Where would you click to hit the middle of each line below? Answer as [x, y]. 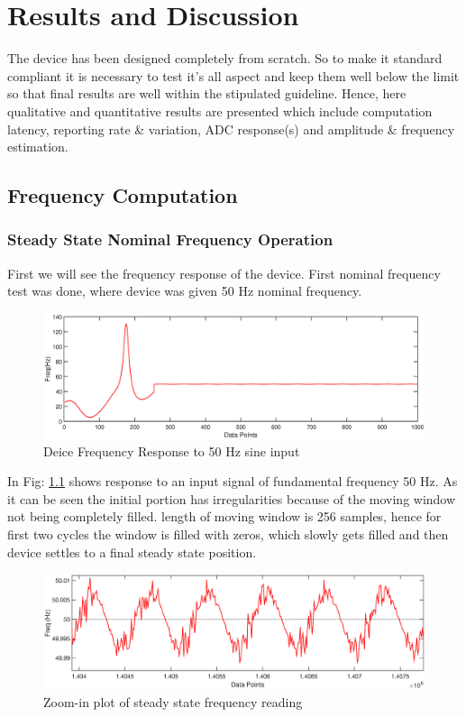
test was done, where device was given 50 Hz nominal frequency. [185, 291]
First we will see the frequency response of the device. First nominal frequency [224, 273]
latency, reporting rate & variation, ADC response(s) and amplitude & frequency [231, 129]
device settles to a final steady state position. [132, 552]
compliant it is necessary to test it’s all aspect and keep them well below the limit [233, 75]
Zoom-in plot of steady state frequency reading [173, 701]
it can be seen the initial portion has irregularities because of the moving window [232, 498]
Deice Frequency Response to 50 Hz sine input [172, 450]
